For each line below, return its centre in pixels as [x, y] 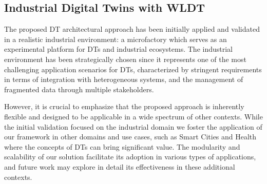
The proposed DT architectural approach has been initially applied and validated [132, 29]
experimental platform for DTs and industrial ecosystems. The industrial [118, 49]
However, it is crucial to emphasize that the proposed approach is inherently [124, 106]
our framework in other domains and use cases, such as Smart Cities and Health [130, 137]
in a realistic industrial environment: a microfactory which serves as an [116, 39]
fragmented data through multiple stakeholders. [79, 89]
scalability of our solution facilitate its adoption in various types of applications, [130, 157]
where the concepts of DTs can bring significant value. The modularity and [122, 146]
